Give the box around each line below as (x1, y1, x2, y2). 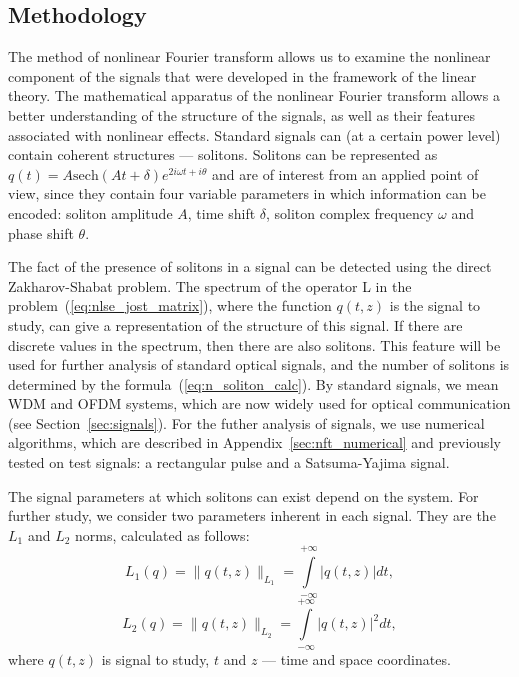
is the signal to (389, 295, 481, 316)
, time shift (187, 202, 256, 223)
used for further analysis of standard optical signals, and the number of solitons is (8, 354, 510, 375)
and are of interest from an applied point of (212, 163, 479, 184)
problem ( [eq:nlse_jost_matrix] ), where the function (8, 295, 332, 316)
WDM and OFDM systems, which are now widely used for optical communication (8, 393, 511, 414)
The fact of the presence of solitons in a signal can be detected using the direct (8, 256, 492, 277)
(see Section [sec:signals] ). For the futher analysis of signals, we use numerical (8, 412, 485, 433)
